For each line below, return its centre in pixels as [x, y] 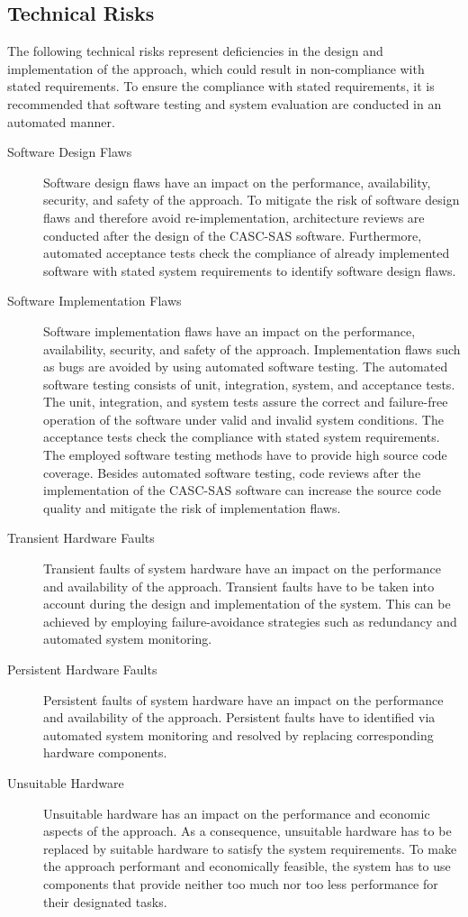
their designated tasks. [105, 901]
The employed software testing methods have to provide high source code [245, 455]
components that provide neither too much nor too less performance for [241, 883]
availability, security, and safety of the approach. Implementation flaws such [252, 348]
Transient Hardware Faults [81, 538]
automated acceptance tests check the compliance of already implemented [247, 253]
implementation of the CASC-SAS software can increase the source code [243, 490]
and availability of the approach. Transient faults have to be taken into [239, 586]
